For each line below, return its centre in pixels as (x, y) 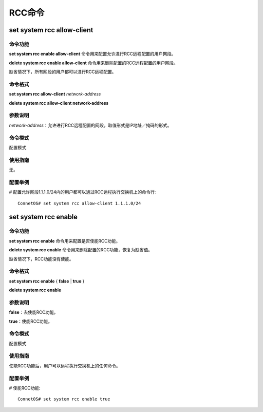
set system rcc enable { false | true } (47, 281)
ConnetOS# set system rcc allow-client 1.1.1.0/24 (79, 203)
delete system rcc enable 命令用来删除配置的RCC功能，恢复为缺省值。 (81, 250)
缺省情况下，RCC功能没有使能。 (41, 259)
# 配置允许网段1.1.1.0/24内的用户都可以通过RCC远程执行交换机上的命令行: (82, 192)
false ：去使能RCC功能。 (34, 312)
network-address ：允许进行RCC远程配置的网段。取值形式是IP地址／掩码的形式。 (90, 125)
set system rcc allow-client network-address (55, 94)
